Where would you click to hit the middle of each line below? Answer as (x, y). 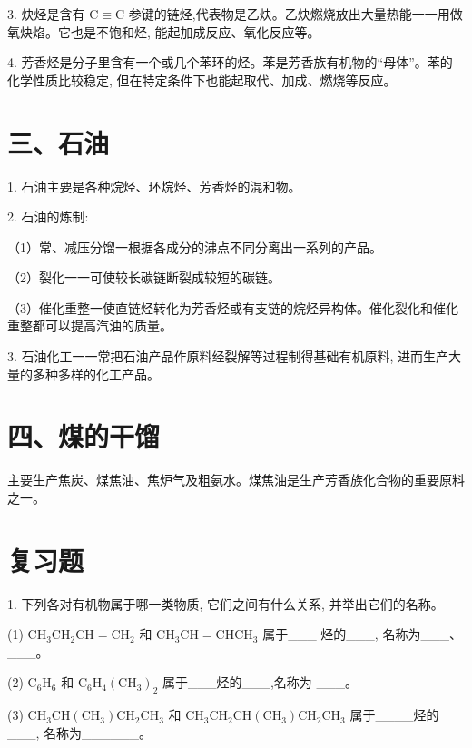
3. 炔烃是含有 (46, 14)
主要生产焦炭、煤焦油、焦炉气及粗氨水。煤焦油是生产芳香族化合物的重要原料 (236, 480)
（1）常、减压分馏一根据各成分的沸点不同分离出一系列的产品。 (195, 246)
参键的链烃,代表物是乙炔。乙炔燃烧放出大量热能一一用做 (295, 14)
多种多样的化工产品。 (96, 374)
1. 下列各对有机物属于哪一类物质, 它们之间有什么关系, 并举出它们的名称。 (226, 603)
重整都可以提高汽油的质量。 (90, 325)
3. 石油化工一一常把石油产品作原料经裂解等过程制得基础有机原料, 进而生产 (228, 356)
